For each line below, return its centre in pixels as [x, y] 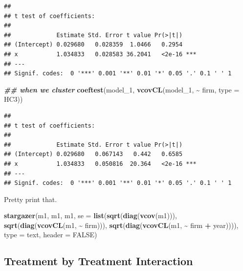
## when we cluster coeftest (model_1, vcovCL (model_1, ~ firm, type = [122, 89]
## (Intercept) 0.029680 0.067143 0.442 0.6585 [93, 154]
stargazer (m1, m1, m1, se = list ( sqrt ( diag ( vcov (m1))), [90, 215]
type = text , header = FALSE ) [51, 235]
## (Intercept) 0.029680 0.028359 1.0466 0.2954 [93, 45]
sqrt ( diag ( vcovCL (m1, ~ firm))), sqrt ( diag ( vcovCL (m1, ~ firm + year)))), [121, 225]
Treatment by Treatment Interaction [99, 261]
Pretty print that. [31, 199]
